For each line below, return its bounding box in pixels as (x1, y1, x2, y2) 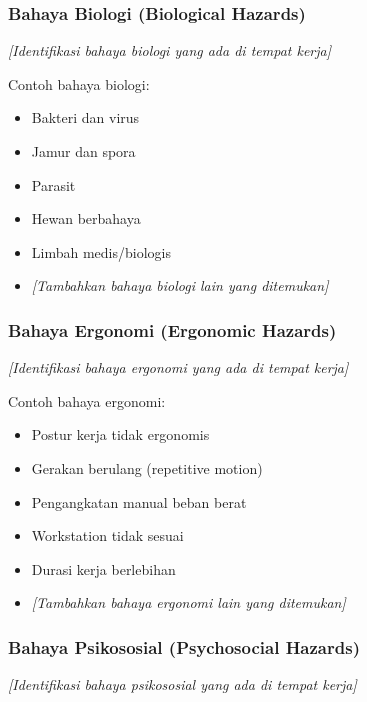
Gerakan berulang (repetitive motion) (31, 457, 263, 478)
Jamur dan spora (31, 141, 136, 161)
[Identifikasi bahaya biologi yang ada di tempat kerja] (8, 40, 331, 61)
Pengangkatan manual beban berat (31, 491, 247, 512)
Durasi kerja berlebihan (31, 558, 176, 579)
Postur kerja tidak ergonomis (31, 424, 210, 445)
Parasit (31, 174, 76, 195)
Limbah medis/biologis (31, 241, 171, 262)
